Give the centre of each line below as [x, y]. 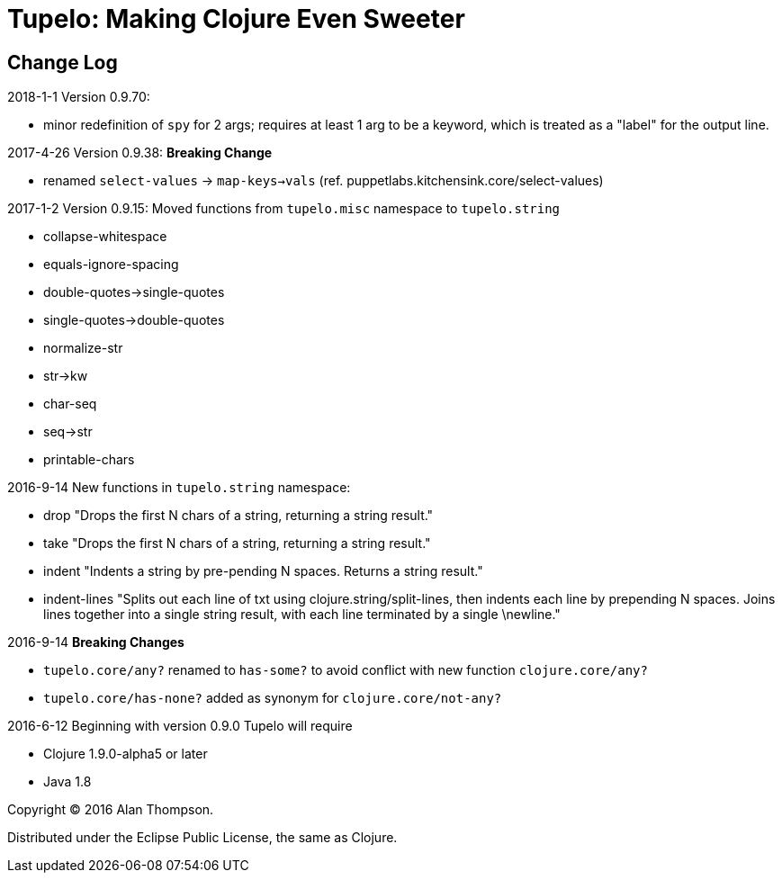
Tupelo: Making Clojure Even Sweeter [236, 19]
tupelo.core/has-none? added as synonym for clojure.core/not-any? [273, 698]
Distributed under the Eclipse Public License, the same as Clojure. [202, 838]
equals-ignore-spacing [111, 265]
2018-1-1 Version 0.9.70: [79, 97]
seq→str [68, 432]
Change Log [63, 62]
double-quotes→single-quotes [134, 292]
